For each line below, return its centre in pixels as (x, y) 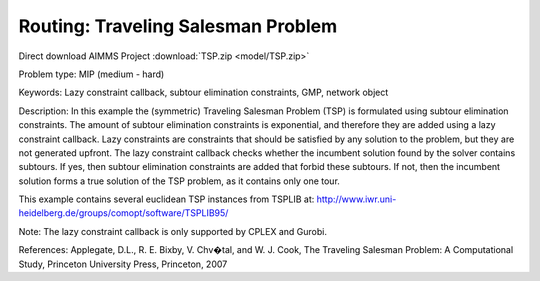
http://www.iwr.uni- (356, 199)
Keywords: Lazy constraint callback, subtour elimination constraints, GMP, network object (203, 92)
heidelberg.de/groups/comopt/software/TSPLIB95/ (123, 213)
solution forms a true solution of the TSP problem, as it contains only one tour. (179, 181)
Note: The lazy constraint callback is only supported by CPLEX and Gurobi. (172, 231)
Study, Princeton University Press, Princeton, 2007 (123, 264)
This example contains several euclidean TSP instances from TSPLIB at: (166, 199)
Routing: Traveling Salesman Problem (178, 26)
